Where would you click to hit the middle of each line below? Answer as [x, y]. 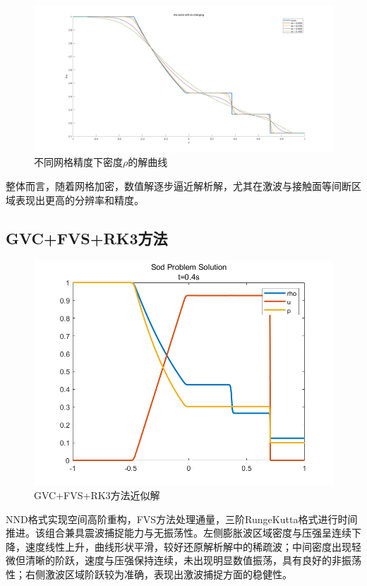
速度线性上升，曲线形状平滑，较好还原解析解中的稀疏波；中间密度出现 [188, 546]
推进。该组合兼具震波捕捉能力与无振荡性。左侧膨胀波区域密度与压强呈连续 [179, 533]
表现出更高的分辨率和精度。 [79, 199]
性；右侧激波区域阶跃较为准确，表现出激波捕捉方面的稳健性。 [149, 574]
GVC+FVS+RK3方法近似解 [97, 495]
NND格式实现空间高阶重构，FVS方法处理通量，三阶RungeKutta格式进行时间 [182, 519]
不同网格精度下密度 [78, 162]
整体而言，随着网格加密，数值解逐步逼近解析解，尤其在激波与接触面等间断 [179, 186]
